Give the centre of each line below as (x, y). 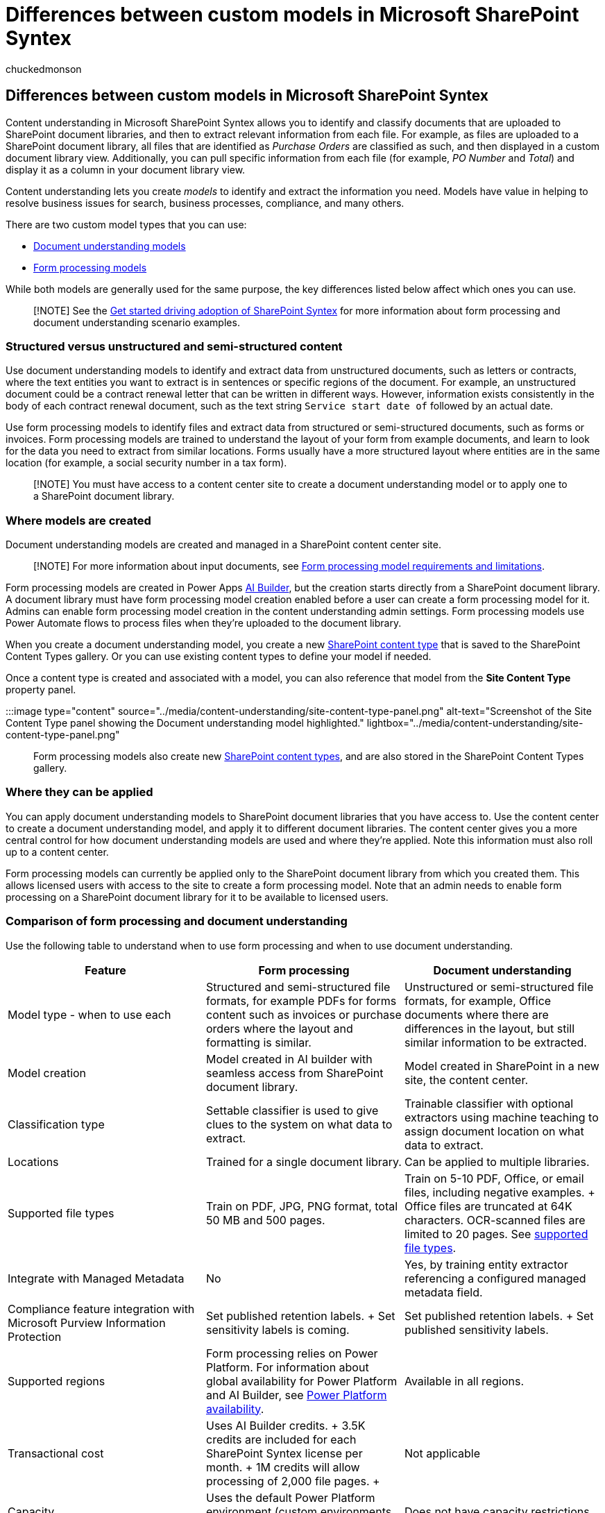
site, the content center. (466, 1080)
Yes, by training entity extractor (486, 1264)
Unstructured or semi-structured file (499, 987)
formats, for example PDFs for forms (301, 1000)
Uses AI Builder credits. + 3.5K (286, 1425)
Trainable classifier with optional (489, 1103)
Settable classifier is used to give (292, 1110)
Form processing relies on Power (292, 1353)
